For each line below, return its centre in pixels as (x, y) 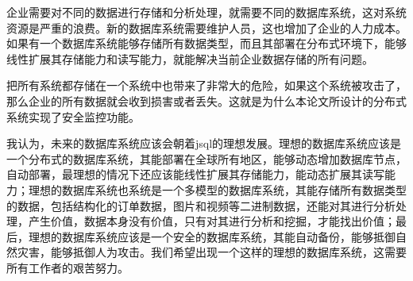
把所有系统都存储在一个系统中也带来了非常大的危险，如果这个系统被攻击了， (206, 85)
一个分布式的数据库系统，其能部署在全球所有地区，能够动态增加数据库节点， (206, 158)
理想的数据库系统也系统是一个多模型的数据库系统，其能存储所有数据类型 (217, 189)
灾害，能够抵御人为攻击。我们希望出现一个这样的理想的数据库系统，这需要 (212, 252)
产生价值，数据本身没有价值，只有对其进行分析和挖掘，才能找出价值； (212, 221)
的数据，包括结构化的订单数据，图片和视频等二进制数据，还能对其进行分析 (201, 205)
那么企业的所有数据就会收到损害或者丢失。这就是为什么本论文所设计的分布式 (206, 100)
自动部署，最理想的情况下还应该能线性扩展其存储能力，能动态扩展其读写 (195, 174)
